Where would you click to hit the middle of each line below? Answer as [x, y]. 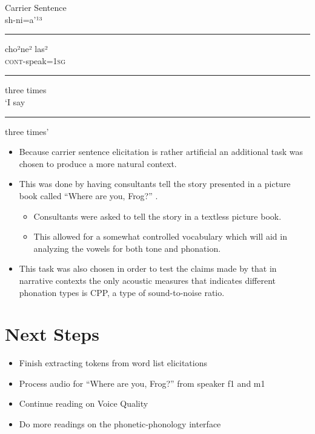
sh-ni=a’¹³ [24, 19]
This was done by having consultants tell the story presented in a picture [155, 184]
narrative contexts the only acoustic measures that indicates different [148, 280]
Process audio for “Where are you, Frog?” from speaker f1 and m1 [142, 383]
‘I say [15, 101]
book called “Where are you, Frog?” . [88, 195]
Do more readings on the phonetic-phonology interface [120, 424]
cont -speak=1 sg [35, 60]
